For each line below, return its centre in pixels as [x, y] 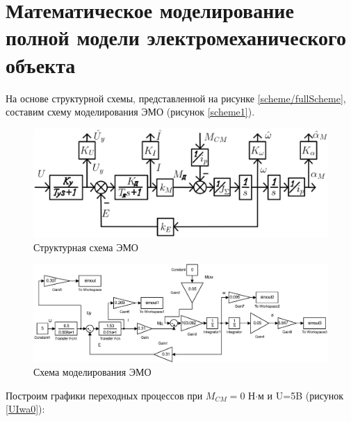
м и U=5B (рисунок [301, 395]
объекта [41, 64]
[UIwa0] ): [25, 409]
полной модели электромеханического [176, 37]
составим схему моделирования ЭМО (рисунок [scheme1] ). [130, 112]
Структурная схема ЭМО [86, 247]
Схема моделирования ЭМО [92, 372]
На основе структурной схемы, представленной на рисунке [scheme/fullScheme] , [176, 98]
